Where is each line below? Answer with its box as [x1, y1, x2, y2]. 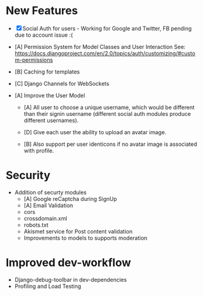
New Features [6, 4, 78, 18]
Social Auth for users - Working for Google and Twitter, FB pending [22, 25, 192, 32]
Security [6, 169, 50, 183]
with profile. [23, 146, 55, 154]
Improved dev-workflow [6, 256, 131, 270]
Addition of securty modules [14, 188, 87, 196]
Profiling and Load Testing [14, 283, 82, 290]
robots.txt [23, 221, 48, 229]
